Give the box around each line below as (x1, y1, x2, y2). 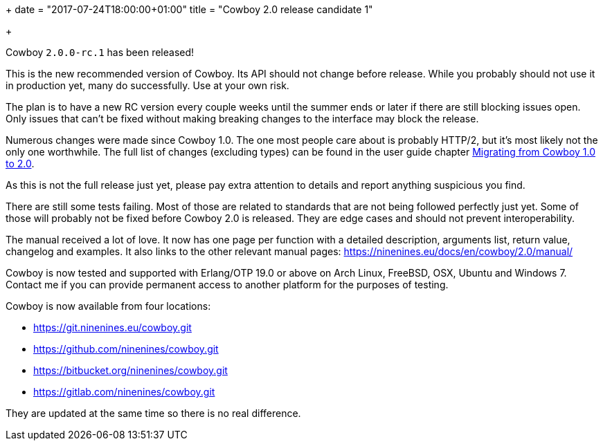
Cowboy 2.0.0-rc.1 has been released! (6, 46, 195, 58)
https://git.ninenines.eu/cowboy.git (33, 322, 192, 333)
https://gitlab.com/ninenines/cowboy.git (33, 386, 215, 398)
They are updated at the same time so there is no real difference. (6, 407, 301, 419)
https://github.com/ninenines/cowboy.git (33, 343, 219, 355)
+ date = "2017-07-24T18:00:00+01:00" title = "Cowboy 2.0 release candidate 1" (6, 3, 373, 15)
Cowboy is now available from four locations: (6, 300, 211, 312)
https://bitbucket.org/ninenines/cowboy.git (33, 364, 228, 376)
